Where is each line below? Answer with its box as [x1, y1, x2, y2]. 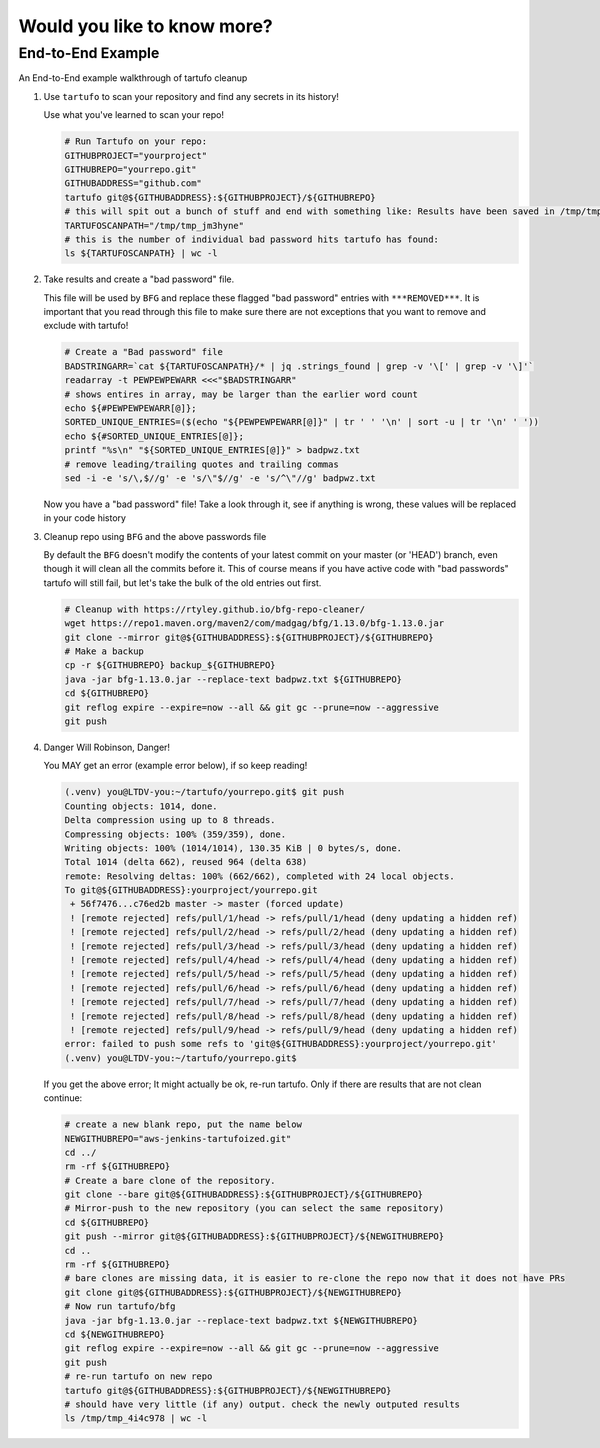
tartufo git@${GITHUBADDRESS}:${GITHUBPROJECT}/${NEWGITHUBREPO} [64, 1385, 392, 1396]
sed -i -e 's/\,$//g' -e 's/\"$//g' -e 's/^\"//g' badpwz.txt [64, 472, 376, 484]
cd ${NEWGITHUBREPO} [64, 1328, 165, 1340]
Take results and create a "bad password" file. [43, 273, 235, 285]
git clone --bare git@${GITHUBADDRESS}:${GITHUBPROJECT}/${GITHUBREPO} [64, 1189, 424, 1200]
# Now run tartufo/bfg [64, 1301, 176, 1312]
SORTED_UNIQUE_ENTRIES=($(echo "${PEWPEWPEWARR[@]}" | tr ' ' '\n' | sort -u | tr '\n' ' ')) [64, 416, 540, 428]
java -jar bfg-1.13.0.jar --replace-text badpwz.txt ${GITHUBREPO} [64, 673, 403, 685]
